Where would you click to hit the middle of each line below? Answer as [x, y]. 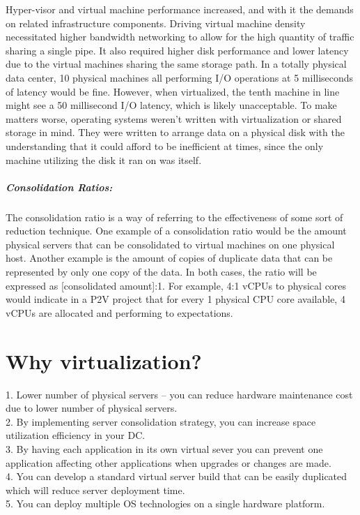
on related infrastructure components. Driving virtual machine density [156, 23]
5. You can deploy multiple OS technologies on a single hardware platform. [165, 503]
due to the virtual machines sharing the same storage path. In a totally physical [176, 64]
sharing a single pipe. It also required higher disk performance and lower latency [177, 50]
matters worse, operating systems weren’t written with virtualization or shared [174, 118]
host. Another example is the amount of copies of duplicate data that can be [169, 258]
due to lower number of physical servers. [92, 408]
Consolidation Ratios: [59, 187]
